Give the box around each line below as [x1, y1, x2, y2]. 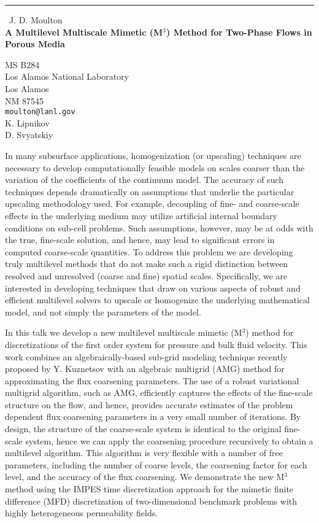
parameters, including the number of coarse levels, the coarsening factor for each [5, 458, 307, 471]
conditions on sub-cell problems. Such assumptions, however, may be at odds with [5, 221, 313, 234]
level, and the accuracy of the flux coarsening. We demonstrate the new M [5, 470, 285, 483]
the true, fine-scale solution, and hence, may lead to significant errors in [5, 233, 275, 246]
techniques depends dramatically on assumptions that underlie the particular [5, 185, 294, 198]
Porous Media [5, 37, 65, 50]
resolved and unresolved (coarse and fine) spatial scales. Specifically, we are [5, 269, 288, 282]
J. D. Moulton [9, 14, 63, 26]
